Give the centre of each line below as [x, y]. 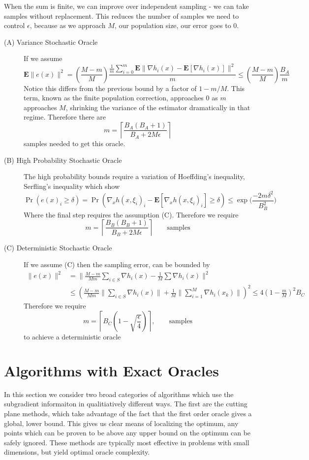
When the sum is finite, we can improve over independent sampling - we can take [126, 6]
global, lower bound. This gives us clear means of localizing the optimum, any [121, 423]
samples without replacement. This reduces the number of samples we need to [122, 15]
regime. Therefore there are [65, 117]
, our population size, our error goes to [173, 25]
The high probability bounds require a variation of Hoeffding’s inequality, [134, 176]
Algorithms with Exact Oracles [111, 370]
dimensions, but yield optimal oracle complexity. [77, 452]
